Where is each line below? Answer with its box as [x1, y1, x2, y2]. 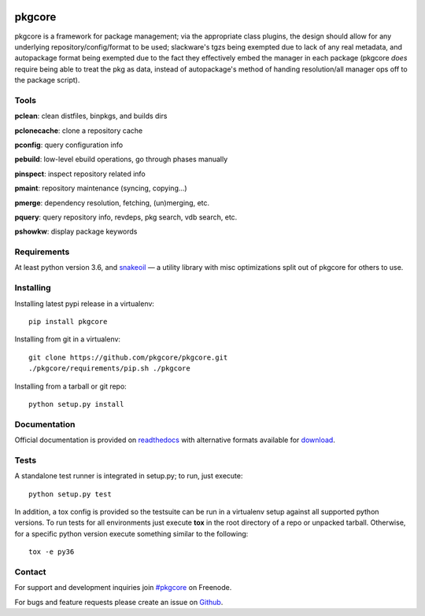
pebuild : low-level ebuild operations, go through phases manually [14, 154, 228, 164]
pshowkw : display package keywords [14, 227, 138, 236]
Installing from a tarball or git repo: [14, 382, 128, 391]
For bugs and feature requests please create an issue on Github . [14, 597, 224, 607]
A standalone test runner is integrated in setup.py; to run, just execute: [14, 471, 243, 481]
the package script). [14, 76, 80, 85]
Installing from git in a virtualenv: [14, 334, 121, 344]
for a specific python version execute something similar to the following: [14, 529, 249, 538]
